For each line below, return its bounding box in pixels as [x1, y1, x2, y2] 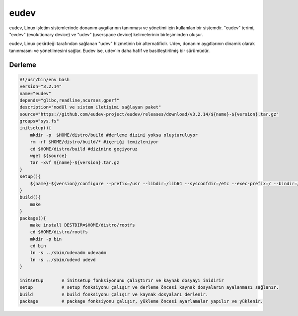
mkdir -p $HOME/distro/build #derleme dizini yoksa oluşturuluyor [30, 132, 198, 138]
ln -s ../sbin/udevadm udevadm [30, 250, 106, 256]
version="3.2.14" [19, 84, 62, 89]
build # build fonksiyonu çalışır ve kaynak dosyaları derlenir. [19, 291, 209, 297]
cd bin [30, 243, 46, 249]
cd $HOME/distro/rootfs [30, 229, 88, 235]
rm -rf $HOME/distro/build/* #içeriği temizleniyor [30, 139, 159, 145]
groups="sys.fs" [19, 118, 60, 124]
